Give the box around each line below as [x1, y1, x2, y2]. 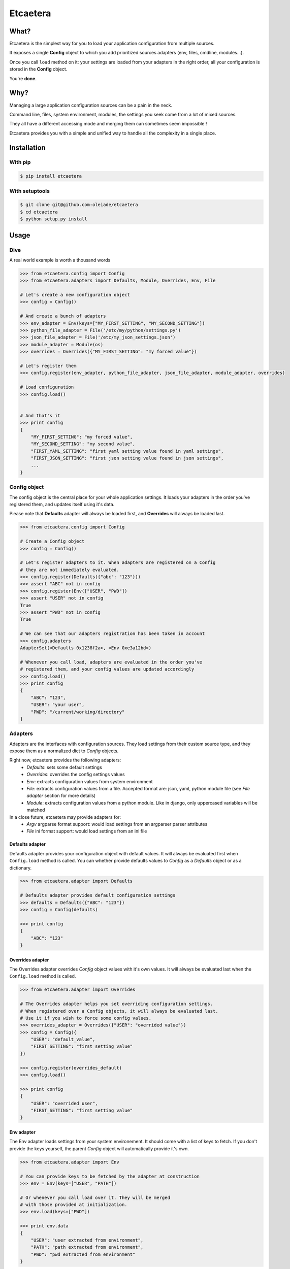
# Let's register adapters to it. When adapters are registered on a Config [20, 560, 216, 565]
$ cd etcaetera [20, 209, 58, 215]
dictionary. [9, 864, 32, 871]
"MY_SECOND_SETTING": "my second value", [30, 441, 136, 447]
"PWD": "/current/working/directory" [30, 709, 125, 715]
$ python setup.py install [20, 216, 87, 222]
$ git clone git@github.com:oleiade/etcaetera [20, 202, 138, 208]
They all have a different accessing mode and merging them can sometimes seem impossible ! [9, 121, 207, 127]
